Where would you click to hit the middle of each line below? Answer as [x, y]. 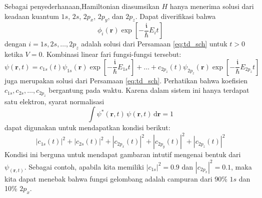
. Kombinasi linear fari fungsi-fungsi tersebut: [112, 54]
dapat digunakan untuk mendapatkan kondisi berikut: [87, 127]
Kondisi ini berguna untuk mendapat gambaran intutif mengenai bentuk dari [123, 154]
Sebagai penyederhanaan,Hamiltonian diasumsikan [82, 6]
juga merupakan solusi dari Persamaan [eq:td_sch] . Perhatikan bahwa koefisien [126, 80]
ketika [14, 54]
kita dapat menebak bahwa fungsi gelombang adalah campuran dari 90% [116, 178]
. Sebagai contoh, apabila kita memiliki [84, 166]
